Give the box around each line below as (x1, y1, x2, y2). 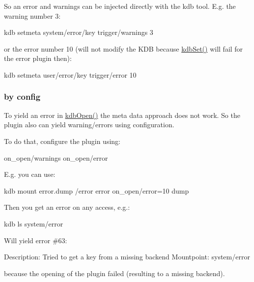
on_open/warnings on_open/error (4, 152, 108, 163)
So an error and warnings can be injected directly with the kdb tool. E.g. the (4, 1, 236, 11)
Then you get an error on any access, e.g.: (4, 202, 130, 212)
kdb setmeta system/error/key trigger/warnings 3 (4, 27, 153, 37)
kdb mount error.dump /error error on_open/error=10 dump (4, 185, 189, 196)
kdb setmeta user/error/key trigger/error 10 (4, 69, 137, 80)
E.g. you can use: (4, 169, 56, 179)
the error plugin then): (4, 53, 72, 63)
